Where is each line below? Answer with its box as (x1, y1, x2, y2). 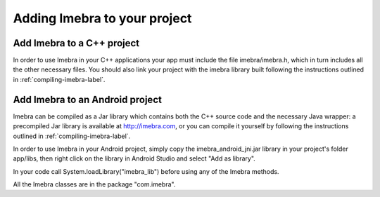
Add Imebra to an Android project (13, 93, 162, 105)
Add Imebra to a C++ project (13, 37, 140, 49)
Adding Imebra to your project (13, 11, 192, 26)
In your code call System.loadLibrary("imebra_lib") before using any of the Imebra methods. (13, 167, 279, 175)
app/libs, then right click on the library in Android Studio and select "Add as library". (13, 154, 256, 163)
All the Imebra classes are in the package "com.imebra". (13, 180, 176, 189)
